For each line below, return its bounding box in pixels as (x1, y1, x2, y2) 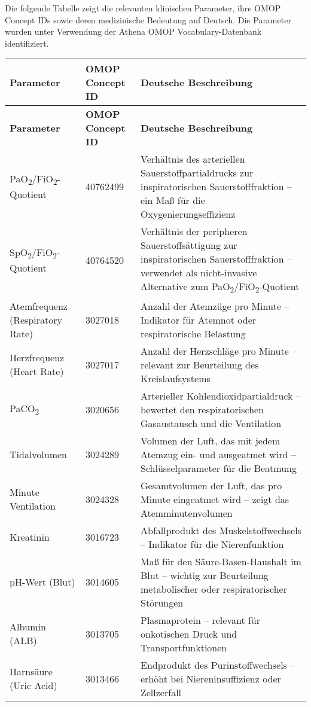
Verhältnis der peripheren (140, 224, 248, 239)
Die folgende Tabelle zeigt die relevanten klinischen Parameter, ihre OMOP (5, 2, 281, 14)
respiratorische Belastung (140, 326, 246, 340)
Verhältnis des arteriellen (140, 152, 245, 166)
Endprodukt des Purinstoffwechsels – (140, 657, 295, 672)
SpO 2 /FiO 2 (10, 245, 57, 261)
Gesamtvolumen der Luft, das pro (140, 478, 282, 492)
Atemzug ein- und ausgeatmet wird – (140, 447, 296, 461)
